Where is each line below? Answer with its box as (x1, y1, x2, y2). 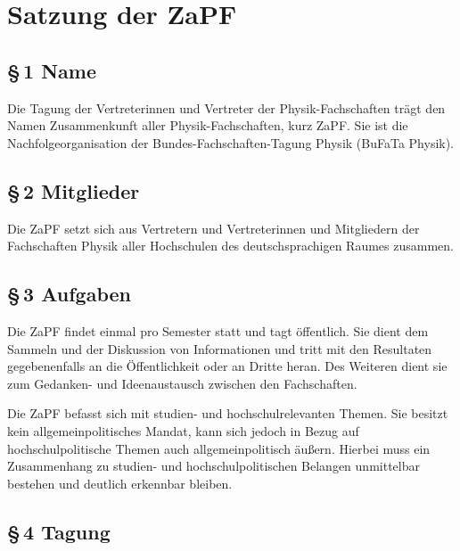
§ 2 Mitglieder (7, 177, 140, 204)
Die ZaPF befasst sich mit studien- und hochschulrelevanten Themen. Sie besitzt (7, 404, 448, 423)
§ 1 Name (7, 56, 97, 84)
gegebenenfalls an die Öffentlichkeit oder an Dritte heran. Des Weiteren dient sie (7, 357, 448, 375)
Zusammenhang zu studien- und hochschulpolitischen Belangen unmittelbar (7, 456, 420, 475)
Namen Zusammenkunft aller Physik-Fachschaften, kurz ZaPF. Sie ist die (7, 116, 408, 135)
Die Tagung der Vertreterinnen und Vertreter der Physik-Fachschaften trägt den (7, 98, 446, 117)
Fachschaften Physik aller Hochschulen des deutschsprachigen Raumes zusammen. (7, 236, 454, 255)
